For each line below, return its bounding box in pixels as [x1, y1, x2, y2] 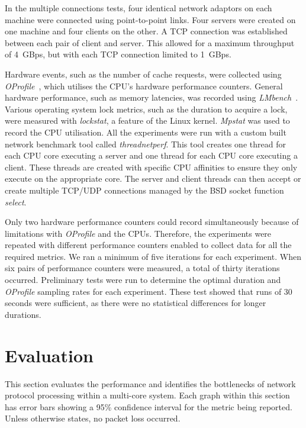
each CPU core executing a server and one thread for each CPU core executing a [5, 149, 298, 162]
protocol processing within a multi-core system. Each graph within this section [5, 389, 290, 401]
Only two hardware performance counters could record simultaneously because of [5, 215, 299, 228]
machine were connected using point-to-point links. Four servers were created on [5, 13, 296, 25]
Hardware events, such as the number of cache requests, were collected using [5, 67, 282, 80]
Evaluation [5, 343, 94, 367]
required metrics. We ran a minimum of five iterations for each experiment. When [5, 250, 301, 262]
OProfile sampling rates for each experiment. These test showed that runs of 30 [5, 285, 292, 297]
